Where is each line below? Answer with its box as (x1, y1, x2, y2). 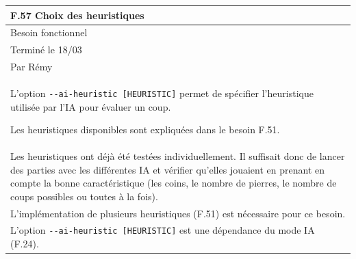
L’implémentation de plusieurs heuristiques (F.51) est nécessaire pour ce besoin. (10, 206, 346, 220)
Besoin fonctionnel (10, 25, 88, 40)
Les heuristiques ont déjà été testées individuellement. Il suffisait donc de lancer (10, 148, 345, 163)
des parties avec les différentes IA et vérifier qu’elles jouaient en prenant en (10, 162, 325, 176)
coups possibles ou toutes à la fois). (10, 189, 158, 203)
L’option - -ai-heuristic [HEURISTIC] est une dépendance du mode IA (10, 223, 315, 237)
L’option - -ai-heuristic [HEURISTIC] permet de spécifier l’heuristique (10, 85, 314, 100)
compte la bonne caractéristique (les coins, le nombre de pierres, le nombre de (10, 176, 337, 190)
